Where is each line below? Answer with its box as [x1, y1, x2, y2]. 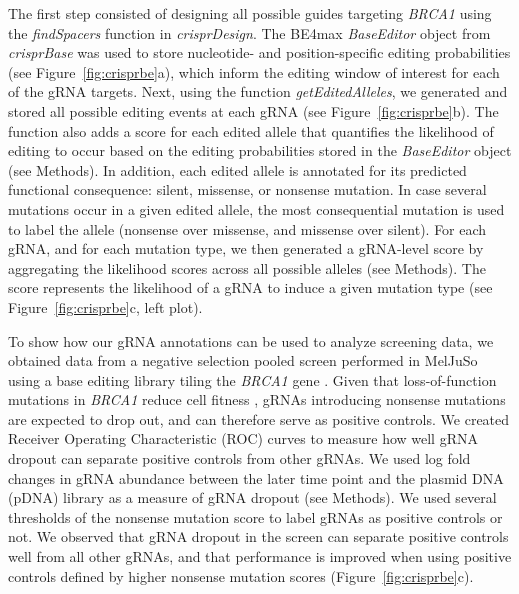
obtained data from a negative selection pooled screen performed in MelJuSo [8, 350, 478, 371]
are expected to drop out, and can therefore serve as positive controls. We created [8, 408, 510, 429]
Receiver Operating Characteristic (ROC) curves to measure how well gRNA [8, 428, 478, 449]
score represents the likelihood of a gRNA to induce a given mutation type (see [8, 277, 493, 298]
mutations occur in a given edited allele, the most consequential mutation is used [8, 198, 505, 219]
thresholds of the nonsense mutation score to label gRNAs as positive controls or [8, 506, 503, 527]
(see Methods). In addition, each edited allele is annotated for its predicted [8, 159, 467, 180]
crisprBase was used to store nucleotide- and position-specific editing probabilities [8, 42, 511, 63]
